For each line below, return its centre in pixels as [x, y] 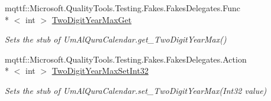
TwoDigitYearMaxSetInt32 [100, 71]
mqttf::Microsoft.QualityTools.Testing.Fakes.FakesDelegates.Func [122, 8]
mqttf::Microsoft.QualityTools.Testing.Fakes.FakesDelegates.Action [126, 59]
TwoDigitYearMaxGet [92, 19]
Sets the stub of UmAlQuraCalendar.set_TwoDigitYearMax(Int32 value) [136, 90]
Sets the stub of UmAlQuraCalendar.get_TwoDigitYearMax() [116, 39]
